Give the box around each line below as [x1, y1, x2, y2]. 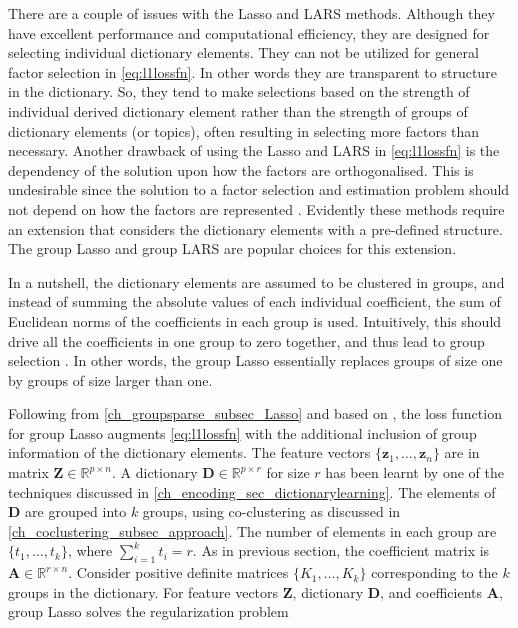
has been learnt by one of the [325, 462, 504, 483]
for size [266, 462, 310, 483]
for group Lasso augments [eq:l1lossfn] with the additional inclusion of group [8, 422, 477, 443]
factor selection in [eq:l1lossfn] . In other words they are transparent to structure [8, 61, 497, 82]
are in [444, 442, 480, 463]
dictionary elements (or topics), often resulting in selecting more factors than [8, 120, 480, 141]
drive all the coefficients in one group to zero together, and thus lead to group [8, 330, 485, 351]
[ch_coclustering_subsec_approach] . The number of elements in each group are [8, 520, 497, 541]
